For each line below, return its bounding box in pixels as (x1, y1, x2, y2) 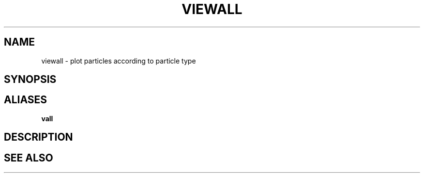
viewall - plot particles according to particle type (41, 56, 196, 65)
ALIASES (4, 94, 47, 106)
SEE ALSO (4, 151, 53, 164)
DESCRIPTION (4, 131, 73, 144)
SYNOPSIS (4, 73, 57, 86)
